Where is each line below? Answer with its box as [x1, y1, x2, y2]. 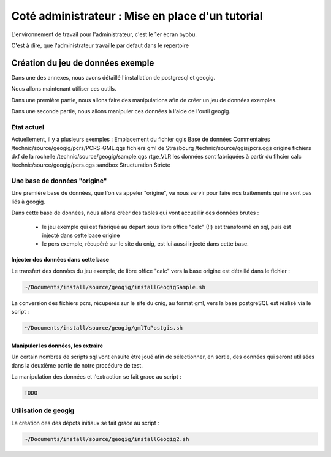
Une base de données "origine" [11, 176, 107, 185]
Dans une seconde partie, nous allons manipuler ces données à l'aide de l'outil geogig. [11, 108, 231, 115]
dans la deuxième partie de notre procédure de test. [11, 361, 143, 369]
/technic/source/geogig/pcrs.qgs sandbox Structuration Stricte [11, 161, 171, 168]
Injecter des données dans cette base [11, 256, 110, 263]
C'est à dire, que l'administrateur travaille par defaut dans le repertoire [11, 42, 189, 49]
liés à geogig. [11, 198, 45, 205]
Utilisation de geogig [11, 406, 75, 415]
